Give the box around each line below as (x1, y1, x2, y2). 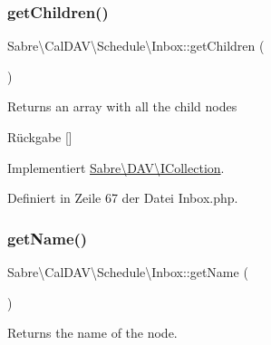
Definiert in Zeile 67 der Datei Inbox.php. (7, 188, 238, 207)
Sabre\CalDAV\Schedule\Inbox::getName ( (7, 263, 248, 281)
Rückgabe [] (7, 128, 73, 146)
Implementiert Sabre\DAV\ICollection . (7, 158, 225, 177)
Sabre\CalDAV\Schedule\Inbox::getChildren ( (7, 36, 265, 55)
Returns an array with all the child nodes (7, 97, 237, 116)
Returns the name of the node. (7, 323, 178, 342)
